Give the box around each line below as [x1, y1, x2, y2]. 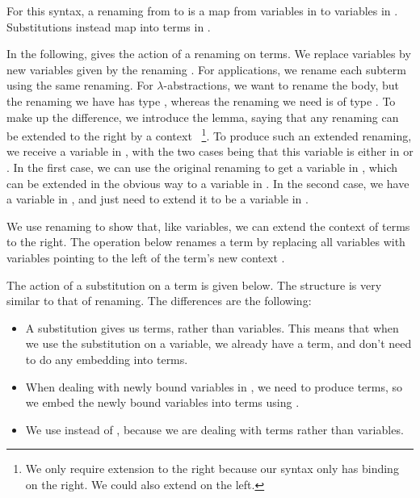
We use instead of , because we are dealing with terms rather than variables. [25, 421, 404, 437]
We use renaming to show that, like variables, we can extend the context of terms [6, 217, 410, 234]
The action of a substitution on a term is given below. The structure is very [6, 276, 382, 293]
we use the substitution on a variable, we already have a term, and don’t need [25, 335, 412, 352]
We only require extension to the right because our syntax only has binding [25, 460, 399, 477]
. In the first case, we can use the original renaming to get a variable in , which [6, 159, 398, 175]
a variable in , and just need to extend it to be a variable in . [6, 190, 309, 207]
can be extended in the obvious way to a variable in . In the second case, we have [6, 174, 409, 191]
